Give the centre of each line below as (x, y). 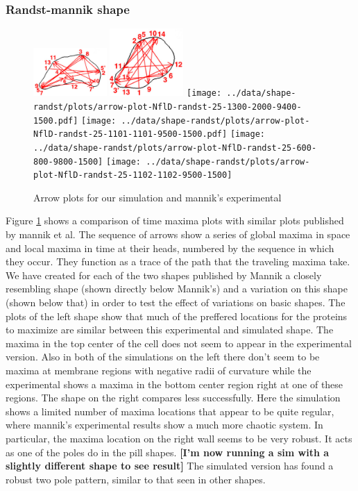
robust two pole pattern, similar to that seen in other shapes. (136, 479)
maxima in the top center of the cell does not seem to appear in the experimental (179, 343)
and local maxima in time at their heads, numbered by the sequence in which (170, 248)
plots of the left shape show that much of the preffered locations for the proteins (177, 316)
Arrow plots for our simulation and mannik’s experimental (157, 197)
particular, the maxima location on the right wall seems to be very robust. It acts (179, 438)
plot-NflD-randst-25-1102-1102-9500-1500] (133, 175)
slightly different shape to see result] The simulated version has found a (170, 466)
